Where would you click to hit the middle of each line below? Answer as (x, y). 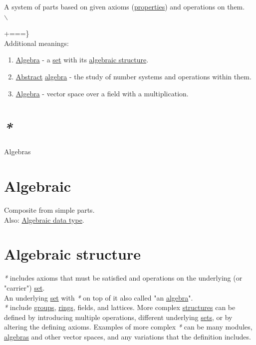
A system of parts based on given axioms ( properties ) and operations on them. (125, 6)
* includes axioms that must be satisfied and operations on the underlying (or (123, 278)
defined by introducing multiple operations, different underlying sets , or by (118, 317)
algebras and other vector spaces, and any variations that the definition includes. (128, 336)
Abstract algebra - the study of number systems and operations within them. (133, 76)
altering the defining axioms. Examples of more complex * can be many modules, (128, 327)
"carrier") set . (24, 287)
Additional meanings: (36, 43)
